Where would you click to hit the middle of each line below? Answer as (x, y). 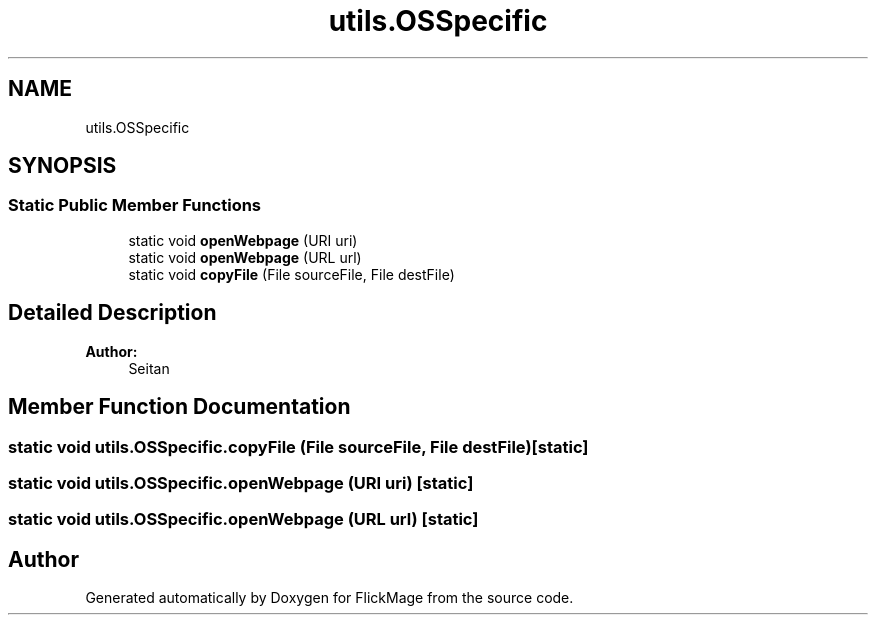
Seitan (149, 368)
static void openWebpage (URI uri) (243, 240)
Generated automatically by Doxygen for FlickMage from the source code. (329, 598)
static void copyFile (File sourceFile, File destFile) (291, 274)
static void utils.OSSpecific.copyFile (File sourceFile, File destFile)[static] (298, 446)
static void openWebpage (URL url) (245, 257)
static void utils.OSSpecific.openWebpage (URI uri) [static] (241, 482)
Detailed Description (112, 313)
